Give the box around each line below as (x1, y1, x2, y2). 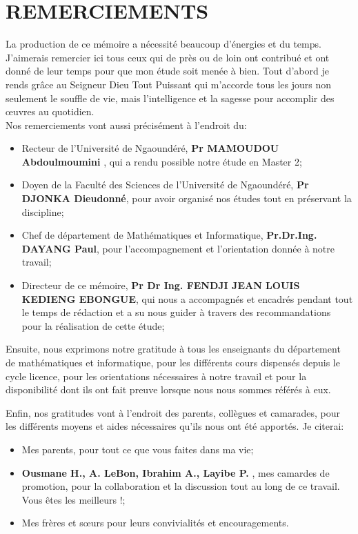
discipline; (21, 204, 64, 219)
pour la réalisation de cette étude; (21, 318, 165, 333)
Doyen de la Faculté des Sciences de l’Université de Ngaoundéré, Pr (21, 177, 309, 192)
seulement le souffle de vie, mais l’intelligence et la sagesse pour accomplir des (6, 90, 335, 105)
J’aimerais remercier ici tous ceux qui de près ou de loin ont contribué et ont (6, 50, 330, 64)
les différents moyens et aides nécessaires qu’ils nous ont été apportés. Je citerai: (6, 419, 344, 433)
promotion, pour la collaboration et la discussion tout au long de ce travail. (21, 479, 340, 493)
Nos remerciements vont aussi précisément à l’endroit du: (6, 117, 247, 132)
